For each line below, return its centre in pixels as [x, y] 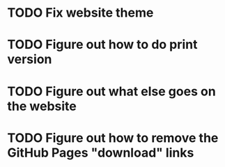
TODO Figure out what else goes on [111, 91]
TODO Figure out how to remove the [113, 138]
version [30, 59]
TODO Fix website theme [80, 13]
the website [42, 106]
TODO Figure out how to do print [102, 45]
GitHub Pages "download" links [101, 153]
